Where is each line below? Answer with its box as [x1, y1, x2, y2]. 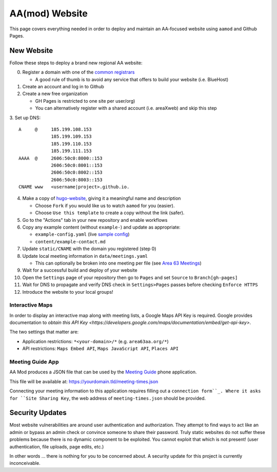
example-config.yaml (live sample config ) [35, 231, 130, 237]
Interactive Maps [9, 301, 53, 309]
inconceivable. [9, 460, 41, 466]
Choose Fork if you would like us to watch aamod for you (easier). [35, 202, 175, 209]
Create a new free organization [22, 90, 88, 97]
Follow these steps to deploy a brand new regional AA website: [9, 60, 143, 66]
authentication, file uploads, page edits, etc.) [9, 443, 104, 449]
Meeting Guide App [9, 358, 59, 366]
